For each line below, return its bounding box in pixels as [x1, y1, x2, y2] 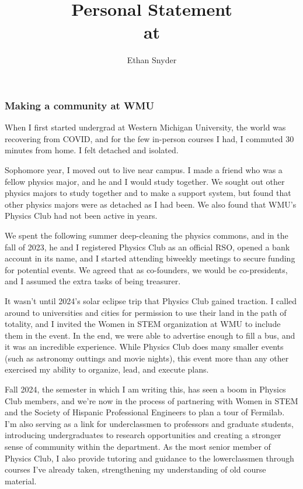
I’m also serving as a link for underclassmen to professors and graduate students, [5, 417, 294, 429]
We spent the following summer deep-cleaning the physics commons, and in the [5, 229, 288, 241]
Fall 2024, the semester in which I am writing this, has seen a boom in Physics [5, 383, 286, 395]
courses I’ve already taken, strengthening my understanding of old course [5, 463, 266, 476]
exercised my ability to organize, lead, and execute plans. [5, 363, 209, 376]
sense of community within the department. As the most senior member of [5, 440, 271, 453]
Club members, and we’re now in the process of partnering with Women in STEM [5, 394, 298, 407]
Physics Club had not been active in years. [5, 209, 158, 222]
